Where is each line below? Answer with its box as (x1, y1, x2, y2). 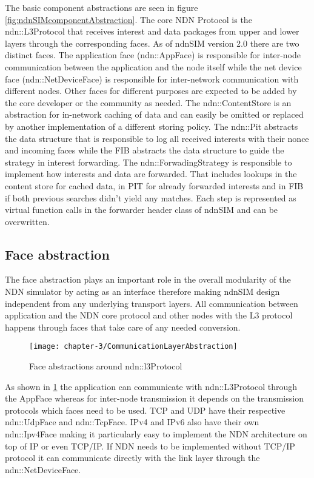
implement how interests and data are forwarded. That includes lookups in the (5, 167, 297, 180)
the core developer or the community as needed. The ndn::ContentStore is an (5, 96, 292, 109)
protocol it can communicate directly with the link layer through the (5, 451, 260, 464)
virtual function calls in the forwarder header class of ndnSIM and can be (5, 203, 278, 216)
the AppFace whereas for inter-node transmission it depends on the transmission (5, 392, 304, 405)
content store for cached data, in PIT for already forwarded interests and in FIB (5, 179, 304, 192)
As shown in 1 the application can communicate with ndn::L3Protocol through (5, 380, 298, 392)
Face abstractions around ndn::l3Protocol (29, 360, 182, 372)
